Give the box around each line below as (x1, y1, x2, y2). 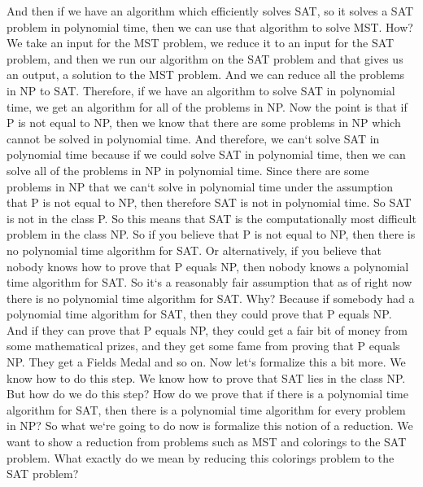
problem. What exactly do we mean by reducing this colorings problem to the (7, 449, 395, 466)
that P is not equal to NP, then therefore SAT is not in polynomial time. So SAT (7, 194, 412, 211)
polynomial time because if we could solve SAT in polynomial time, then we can (7, 146, 406, 163)
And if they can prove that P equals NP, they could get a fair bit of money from (7, 321, 408, 338)
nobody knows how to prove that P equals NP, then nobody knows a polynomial (7, 257, 409, 274)
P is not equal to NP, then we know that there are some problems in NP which (7, 114, 401, 131)
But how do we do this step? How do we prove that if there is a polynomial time (7, 385, 408, 402)
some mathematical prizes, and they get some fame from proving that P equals (7, 337, 400, 354)
